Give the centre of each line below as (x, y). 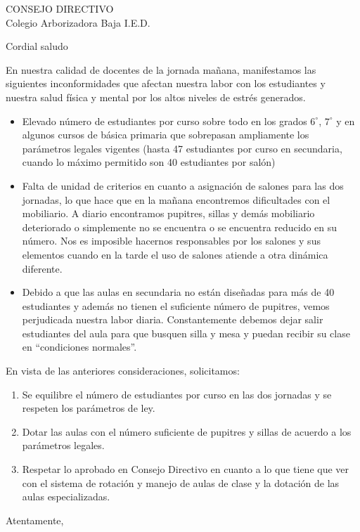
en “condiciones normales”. (79, 347)
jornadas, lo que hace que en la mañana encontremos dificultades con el (176, 199)
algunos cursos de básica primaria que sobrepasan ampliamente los (166, 135)
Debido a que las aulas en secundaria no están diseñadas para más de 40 (178, 292)
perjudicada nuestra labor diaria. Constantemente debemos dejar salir (173, 319)
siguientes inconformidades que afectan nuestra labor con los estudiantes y (166, 83)
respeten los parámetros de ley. (89, 408)
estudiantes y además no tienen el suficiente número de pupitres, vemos (176, 305)
